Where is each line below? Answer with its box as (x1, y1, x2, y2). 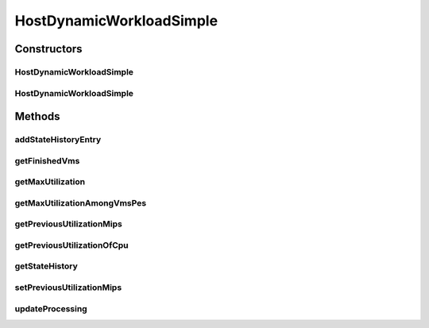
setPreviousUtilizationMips (14, 282, 122, 293)
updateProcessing (14, 303, 87, 314)
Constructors (14, 42, 83, 56)
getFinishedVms (14, 155, 80, 166)
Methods (14, 110, 60, 123)
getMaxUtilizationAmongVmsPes (14, 197, 147, 208)
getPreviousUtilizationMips (14, 218, 122, 230)
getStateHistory (14, 260, 79, 272)
